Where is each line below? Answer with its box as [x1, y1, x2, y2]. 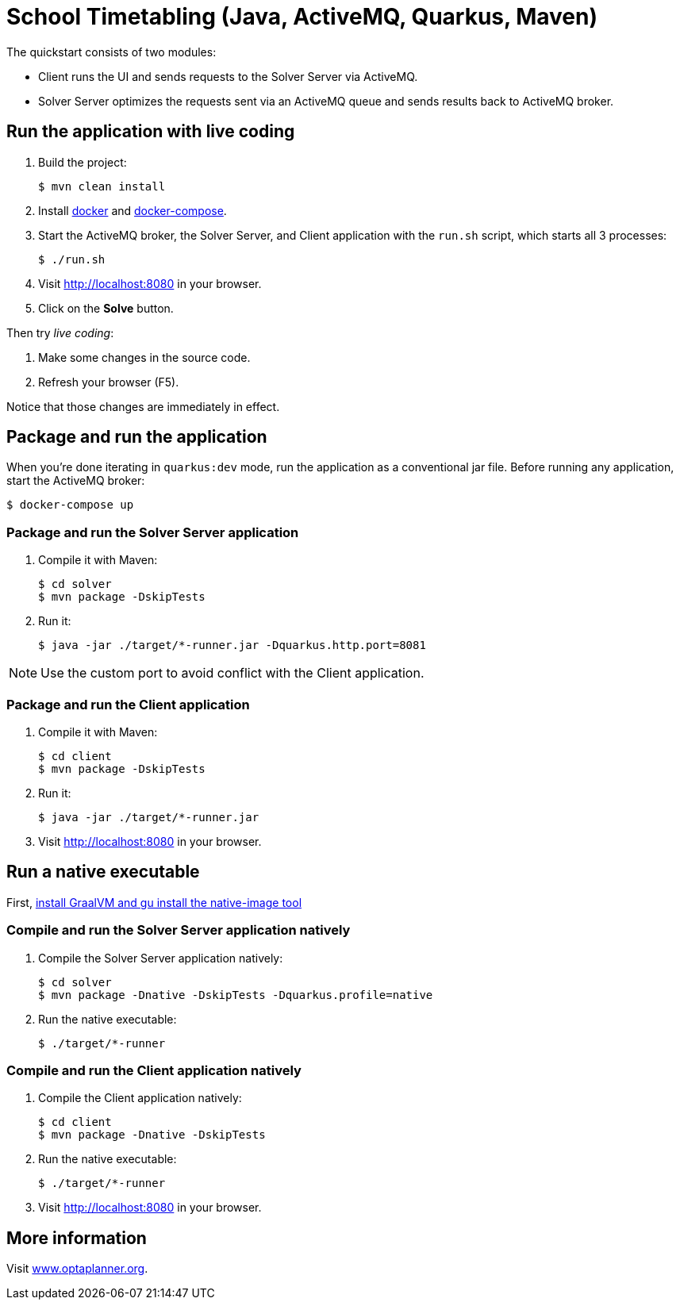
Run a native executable [6, 862, 200, 882]
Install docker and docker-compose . [38, 203, 227, 217]
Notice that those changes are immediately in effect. [6, 399, 280, 413]
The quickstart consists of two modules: [6, 44, 217, 59]
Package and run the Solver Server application [6, 524, 299, 540]
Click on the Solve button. [38, 301, 174, 315]
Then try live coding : [6, 325, 114, 340]
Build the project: [38, 155, 127, 169]
